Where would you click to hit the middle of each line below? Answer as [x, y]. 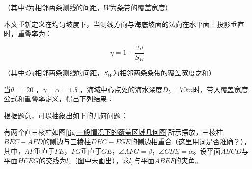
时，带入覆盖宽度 [220, 89]
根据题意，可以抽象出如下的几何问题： [66, 115]
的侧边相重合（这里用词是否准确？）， [190, 141]
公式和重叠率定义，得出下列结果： [59, 99]
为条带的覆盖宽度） [141, 7]
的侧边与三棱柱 [67, 141]
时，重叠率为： [28, 34]
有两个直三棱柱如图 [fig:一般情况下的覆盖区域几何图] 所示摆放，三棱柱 [113, 132]
